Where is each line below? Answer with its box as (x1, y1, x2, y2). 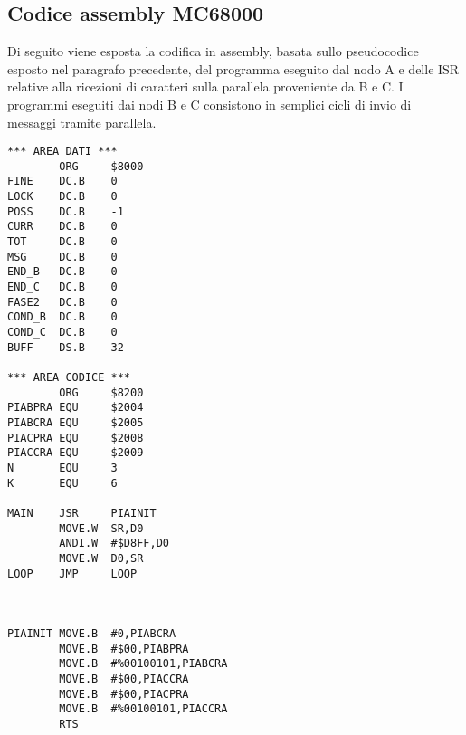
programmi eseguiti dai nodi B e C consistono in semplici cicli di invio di (7, 94, 412, 113)
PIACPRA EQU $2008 (7, 431, 144, 444)
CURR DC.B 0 (7, 220, 118, 234)
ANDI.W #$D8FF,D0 (59, 537, 169, 550)
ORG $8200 (59, 386, 144, 399)
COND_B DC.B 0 (7, 310, 118, 324)
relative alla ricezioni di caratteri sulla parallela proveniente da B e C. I (7, 77, 404, 96)
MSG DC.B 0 (7, 250, 118, 263)
